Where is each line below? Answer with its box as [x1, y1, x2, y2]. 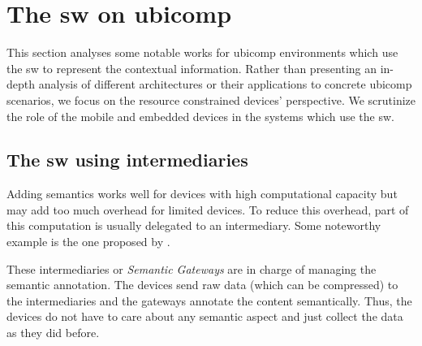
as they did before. [6, 324, 100, 341]
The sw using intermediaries [6, 147, 248, 172]
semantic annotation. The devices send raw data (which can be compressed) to [6, 276, 398, 293]
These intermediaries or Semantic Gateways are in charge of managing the [6, 260, 377, 277]
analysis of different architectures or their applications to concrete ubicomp [38, 76, 412, 93]
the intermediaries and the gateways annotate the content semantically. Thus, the [6, 292, 412, 309]
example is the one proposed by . [6, 233, 170, 250]
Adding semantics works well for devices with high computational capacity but [6, 185, 398, 202]
